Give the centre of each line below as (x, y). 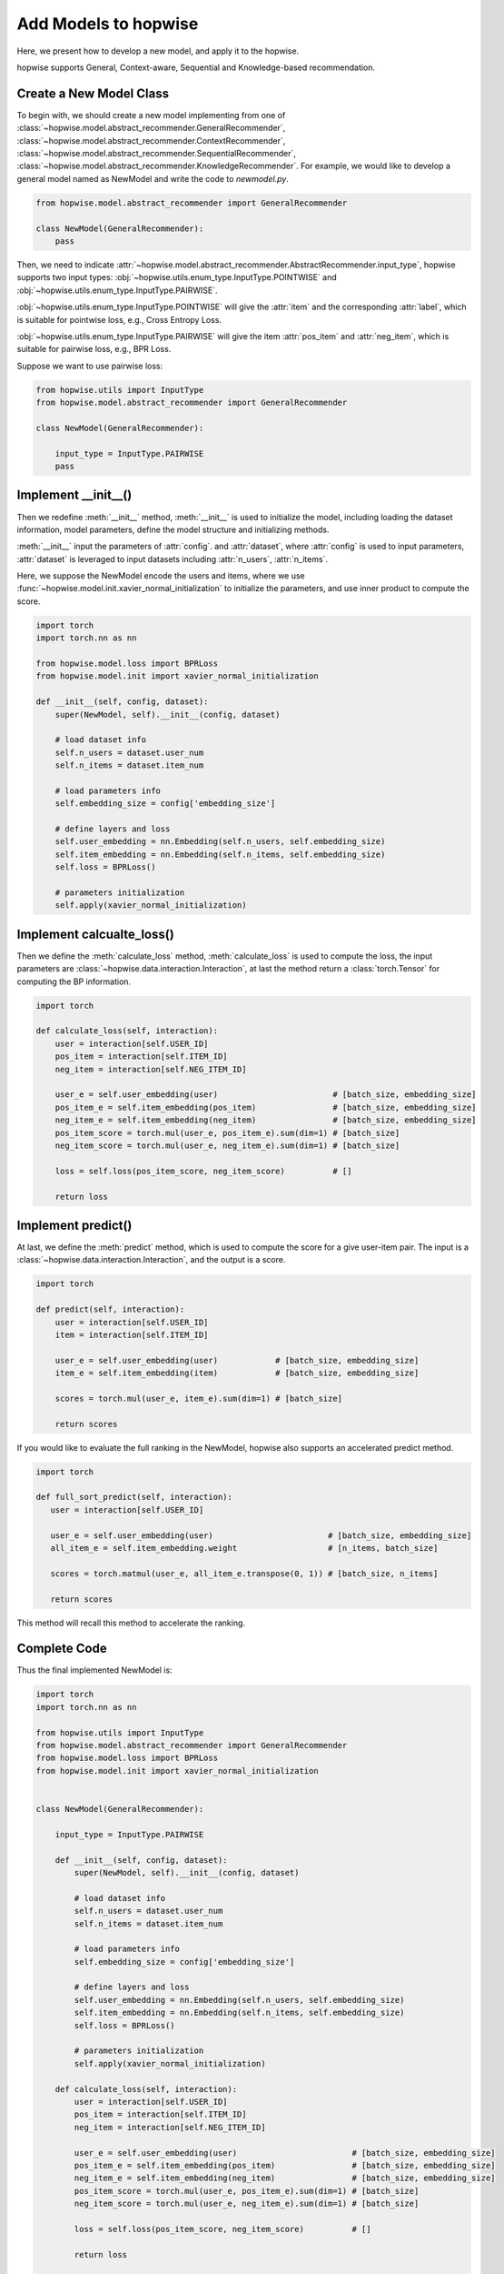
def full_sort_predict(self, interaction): (134, 1497)
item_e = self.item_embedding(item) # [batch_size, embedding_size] (237, 1373)
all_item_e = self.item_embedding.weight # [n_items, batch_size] (244, 1548)
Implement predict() (74, 1225)
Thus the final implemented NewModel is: (94, 1670)
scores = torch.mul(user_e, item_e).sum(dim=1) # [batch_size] (199, 1398)
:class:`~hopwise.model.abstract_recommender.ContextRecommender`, (151, 140)
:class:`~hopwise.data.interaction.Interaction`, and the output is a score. (151, 1260)
